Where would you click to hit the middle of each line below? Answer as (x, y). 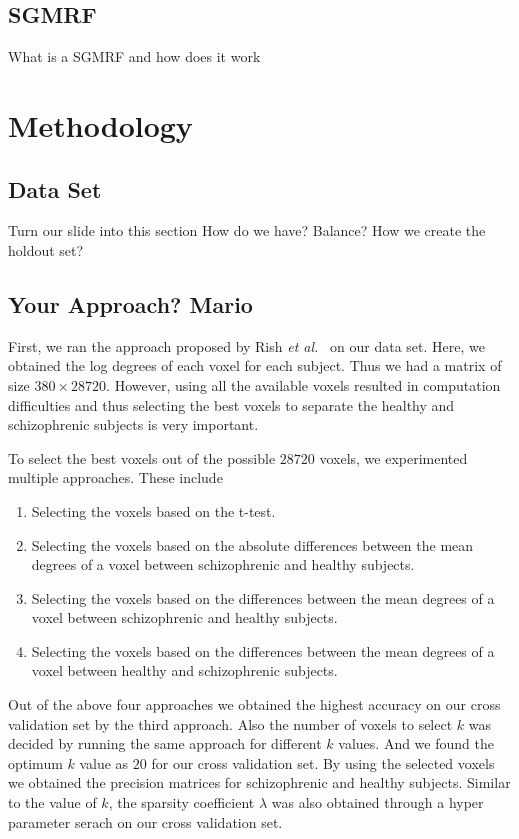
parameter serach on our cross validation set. (145, 821)
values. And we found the (416, 743)
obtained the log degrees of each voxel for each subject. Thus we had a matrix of (255, 365)
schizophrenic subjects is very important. (133, 424)
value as (104, 762)
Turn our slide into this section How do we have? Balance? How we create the (247, 230)
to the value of (52, 802)
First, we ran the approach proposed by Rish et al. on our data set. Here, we (246, 345)
